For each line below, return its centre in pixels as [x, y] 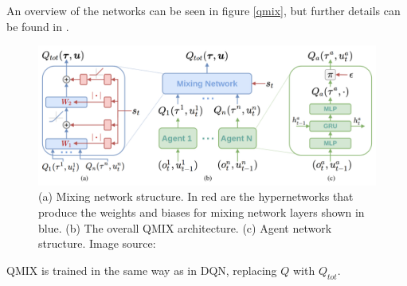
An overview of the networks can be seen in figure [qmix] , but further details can [203, 10]
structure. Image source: [97, 243]
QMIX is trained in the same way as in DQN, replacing [142, 270]
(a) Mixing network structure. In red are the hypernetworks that [196, 196]
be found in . [38, 26]
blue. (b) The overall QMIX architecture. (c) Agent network [185, 227]
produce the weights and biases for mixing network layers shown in [202, 212]
